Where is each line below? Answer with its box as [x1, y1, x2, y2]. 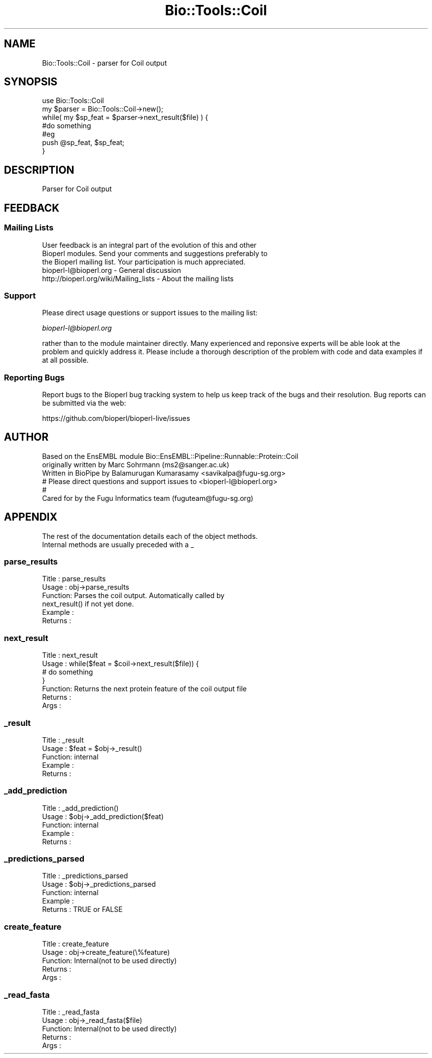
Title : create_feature [42, 940, 109, 948]
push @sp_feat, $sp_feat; [42, 138, 125, 147]
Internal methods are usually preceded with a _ [42, 540, 194, 549]
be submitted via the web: [42, 399, 126, 407]
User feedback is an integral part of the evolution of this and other [42, 240, 257, 249]
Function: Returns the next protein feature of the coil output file [42, 684, 247, 693]
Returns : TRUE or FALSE [42, 905, 123, 914]
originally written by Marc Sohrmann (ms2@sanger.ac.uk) [42, 460, 229, 469]
